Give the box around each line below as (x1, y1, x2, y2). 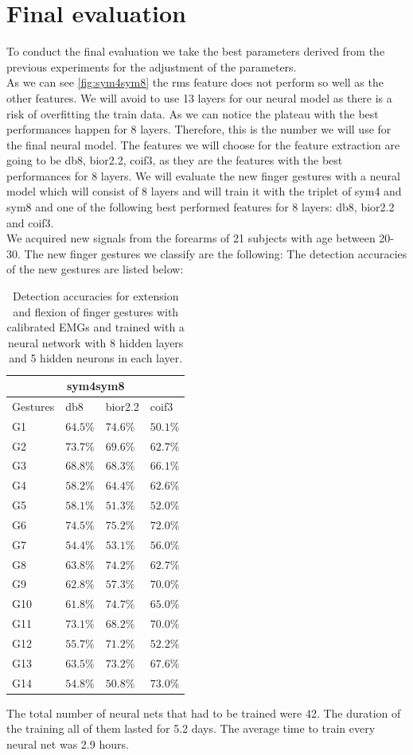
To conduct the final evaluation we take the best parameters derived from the (6, 43, 385, 60)
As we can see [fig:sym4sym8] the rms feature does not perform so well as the (6, 74, 384, 91)
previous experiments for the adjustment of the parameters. (6, 58, 297, 75)
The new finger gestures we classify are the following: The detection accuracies (24, 245, 407, 261)
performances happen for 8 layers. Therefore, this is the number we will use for (6, 121, 392, 137)
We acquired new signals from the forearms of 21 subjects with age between (6, 230, 376, 246)
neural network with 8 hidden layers (8, 334, 184, 350)
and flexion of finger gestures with (13, 303, 179, 319)
